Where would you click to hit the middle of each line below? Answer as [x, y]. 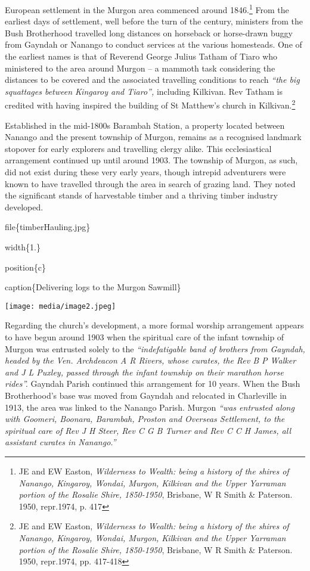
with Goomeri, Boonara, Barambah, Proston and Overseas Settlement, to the [145, 419]
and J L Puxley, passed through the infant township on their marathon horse [144, 372]
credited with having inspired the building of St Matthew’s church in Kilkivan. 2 [150, 104]
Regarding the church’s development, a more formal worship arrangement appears [154, 325]
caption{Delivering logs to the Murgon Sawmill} [93, 287]
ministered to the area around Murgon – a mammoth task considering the [140, 68]
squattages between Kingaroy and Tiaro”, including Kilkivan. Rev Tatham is [144, 91]
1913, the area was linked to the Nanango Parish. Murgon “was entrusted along [150, 407]
